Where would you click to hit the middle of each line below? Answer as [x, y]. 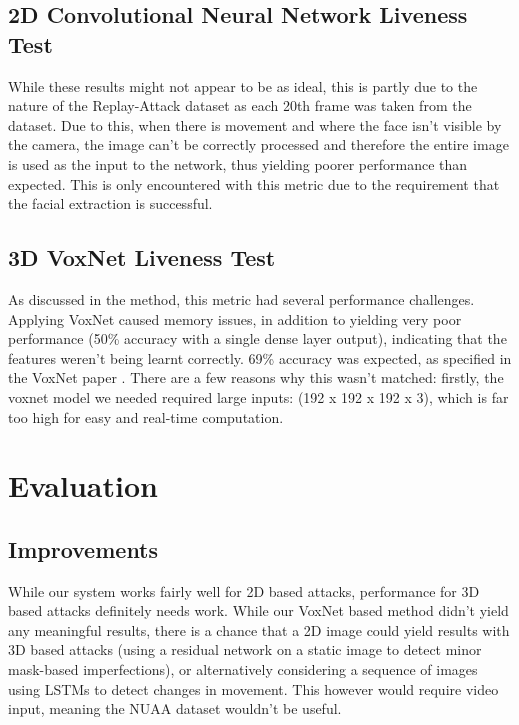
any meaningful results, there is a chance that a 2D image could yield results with [259, 629]
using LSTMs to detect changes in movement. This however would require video [253, 688]
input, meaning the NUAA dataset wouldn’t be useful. [175, 708]
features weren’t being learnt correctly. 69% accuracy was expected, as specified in [260, 357]
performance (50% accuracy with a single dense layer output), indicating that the [257, 338]
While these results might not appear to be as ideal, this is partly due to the [243, 85]
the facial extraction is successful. [110, 203]
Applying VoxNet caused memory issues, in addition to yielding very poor [235, 318]
